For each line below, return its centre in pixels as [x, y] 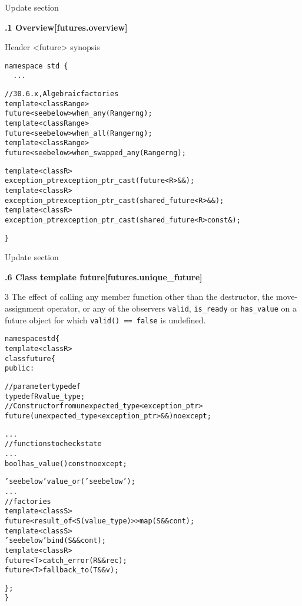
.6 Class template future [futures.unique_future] [104, 276]
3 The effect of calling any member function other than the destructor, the [139, 297]
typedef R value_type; [45, 396]
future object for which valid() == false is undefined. [105, 320]
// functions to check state [53, 444]
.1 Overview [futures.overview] [66, 27]
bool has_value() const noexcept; [66, 463]
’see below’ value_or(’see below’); [70, 482]
